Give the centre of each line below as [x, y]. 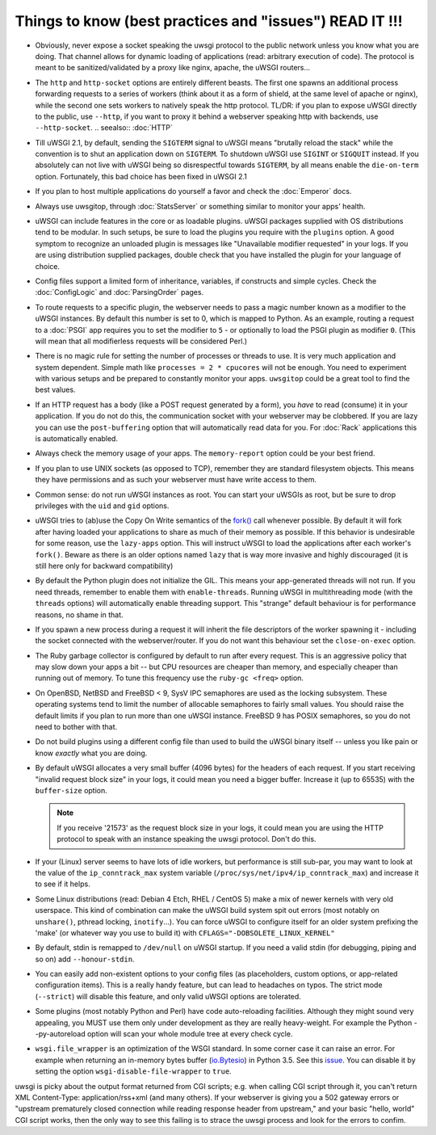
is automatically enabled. [77, 439]
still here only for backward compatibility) [104, 565]
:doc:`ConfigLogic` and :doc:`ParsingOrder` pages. [119, 292]
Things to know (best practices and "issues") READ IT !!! [209, 21]
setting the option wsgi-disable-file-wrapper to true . [133, 1071]
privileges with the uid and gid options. [102, 506]
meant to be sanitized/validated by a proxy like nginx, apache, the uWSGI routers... [173, 68]
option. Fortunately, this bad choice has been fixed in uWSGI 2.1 [141, 176]
